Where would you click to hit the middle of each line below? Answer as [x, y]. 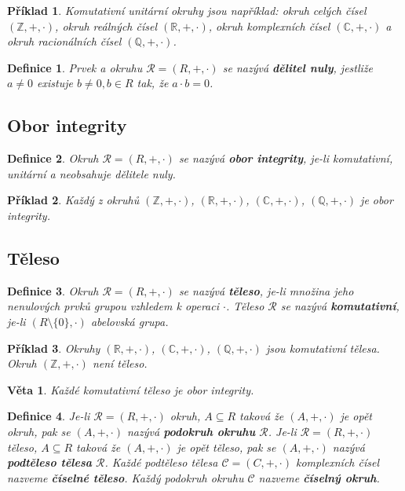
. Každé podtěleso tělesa [161, 462]
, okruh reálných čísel [106, 26]
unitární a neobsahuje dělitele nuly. [91, 173]
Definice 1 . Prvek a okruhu [75, 67]
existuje [55, 83]
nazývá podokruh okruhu [191, 431]
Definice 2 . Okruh [53, 158]
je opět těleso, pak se [226, 447]
